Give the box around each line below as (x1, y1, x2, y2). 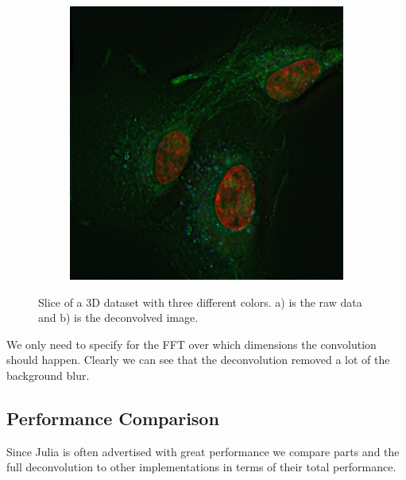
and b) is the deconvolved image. (38, 309, 199, 326)
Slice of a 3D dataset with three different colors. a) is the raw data (38, 293, 362, 310)
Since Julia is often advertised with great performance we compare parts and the (6, 443, 400, 459)
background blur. (6, 366, 90, 383)
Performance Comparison (6, 405, 219, 430)
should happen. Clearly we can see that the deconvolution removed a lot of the (6, 351, 390, 368)
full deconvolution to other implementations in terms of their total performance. (6, 459, 396, 475)
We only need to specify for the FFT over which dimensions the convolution (6, 335, 377, 352)
